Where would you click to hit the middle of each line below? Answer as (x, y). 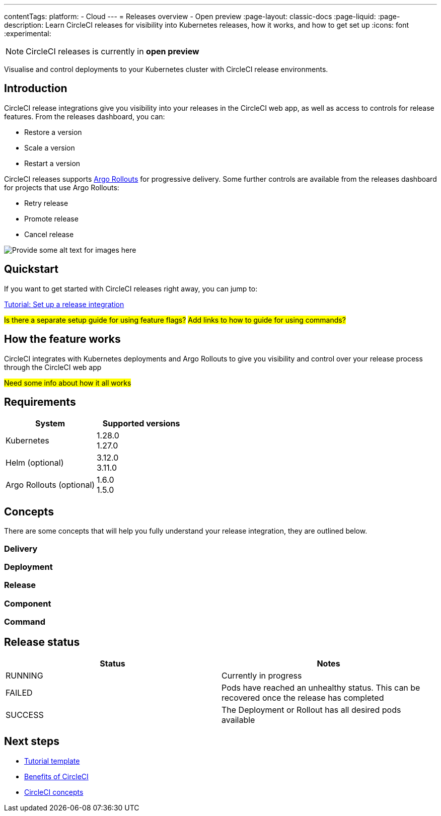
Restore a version (53, 132)
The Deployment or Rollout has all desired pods (311, 710)
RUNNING (24, 675)
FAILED (19, 692)
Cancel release (49, 234)
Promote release (51, 218)
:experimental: (28, 33)
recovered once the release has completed (303, 697)
